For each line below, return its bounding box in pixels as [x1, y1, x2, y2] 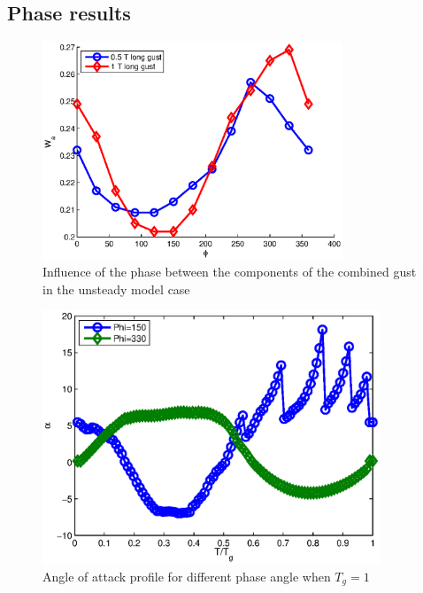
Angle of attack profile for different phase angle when [42, 566, 331, 585]
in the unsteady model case [42, 279, 190, 298]
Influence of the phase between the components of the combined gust [42, 262, 417, 281]
